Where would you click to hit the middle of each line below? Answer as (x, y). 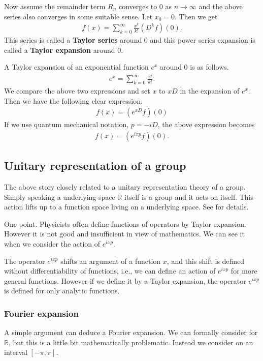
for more (244, 271)
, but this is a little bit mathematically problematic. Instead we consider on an (131, 342)
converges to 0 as (145, 6)
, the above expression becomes (206, 124)
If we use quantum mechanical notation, (67, 124)
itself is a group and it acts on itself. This (189, 197)
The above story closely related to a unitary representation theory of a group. (125, 187)
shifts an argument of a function (111, 261)
